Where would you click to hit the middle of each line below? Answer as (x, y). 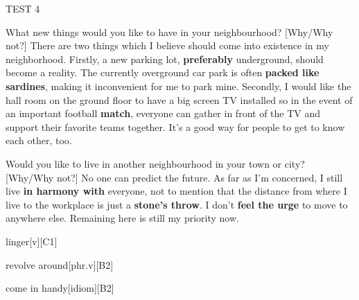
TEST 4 (23, 8)
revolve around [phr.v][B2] (60, 264)
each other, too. (39, 140)
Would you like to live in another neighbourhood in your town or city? (155, 163)
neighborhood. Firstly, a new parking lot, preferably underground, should (165, 59)
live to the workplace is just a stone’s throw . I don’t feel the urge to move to (177, 204)
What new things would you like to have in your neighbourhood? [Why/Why (169, 32)
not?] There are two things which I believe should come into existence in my (167, 45)
